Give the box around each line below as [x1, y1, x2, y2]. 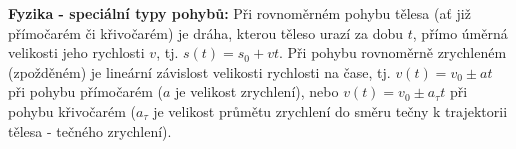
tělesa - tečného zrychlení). [8, 120, 172, 141]
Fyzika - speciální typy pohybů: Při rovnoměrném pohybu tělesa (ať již [8, 3, 471, 23]
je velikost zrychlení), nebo [175, 81, 339, 102]
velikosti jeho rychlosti [8, 42, 145, 63]
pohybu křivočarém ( [8, 100, 137, 121]
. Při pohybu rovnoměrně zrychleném [279, 42, 507, 63]
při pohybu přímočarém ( [8, 81, 163, 102]
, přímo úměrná [412, 22, 508, 43]
